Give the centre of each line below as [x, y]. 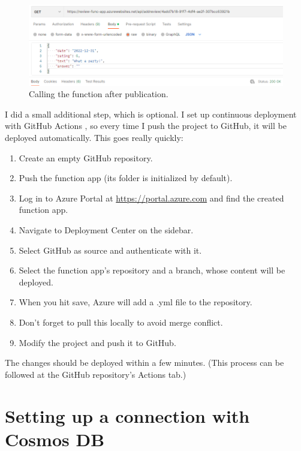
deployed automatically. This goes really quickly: [94, 138]
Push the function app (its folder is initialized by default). [126, 178]
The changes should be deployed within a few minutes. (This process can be [145, 363]
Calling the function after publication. [99, 94]
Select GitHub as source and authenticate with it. [110, 250]
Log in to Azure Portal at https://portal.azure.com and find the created [151, 198]
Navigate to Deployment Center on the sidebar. [106, 230]
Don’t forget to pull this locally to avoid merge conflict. [121, 322]
